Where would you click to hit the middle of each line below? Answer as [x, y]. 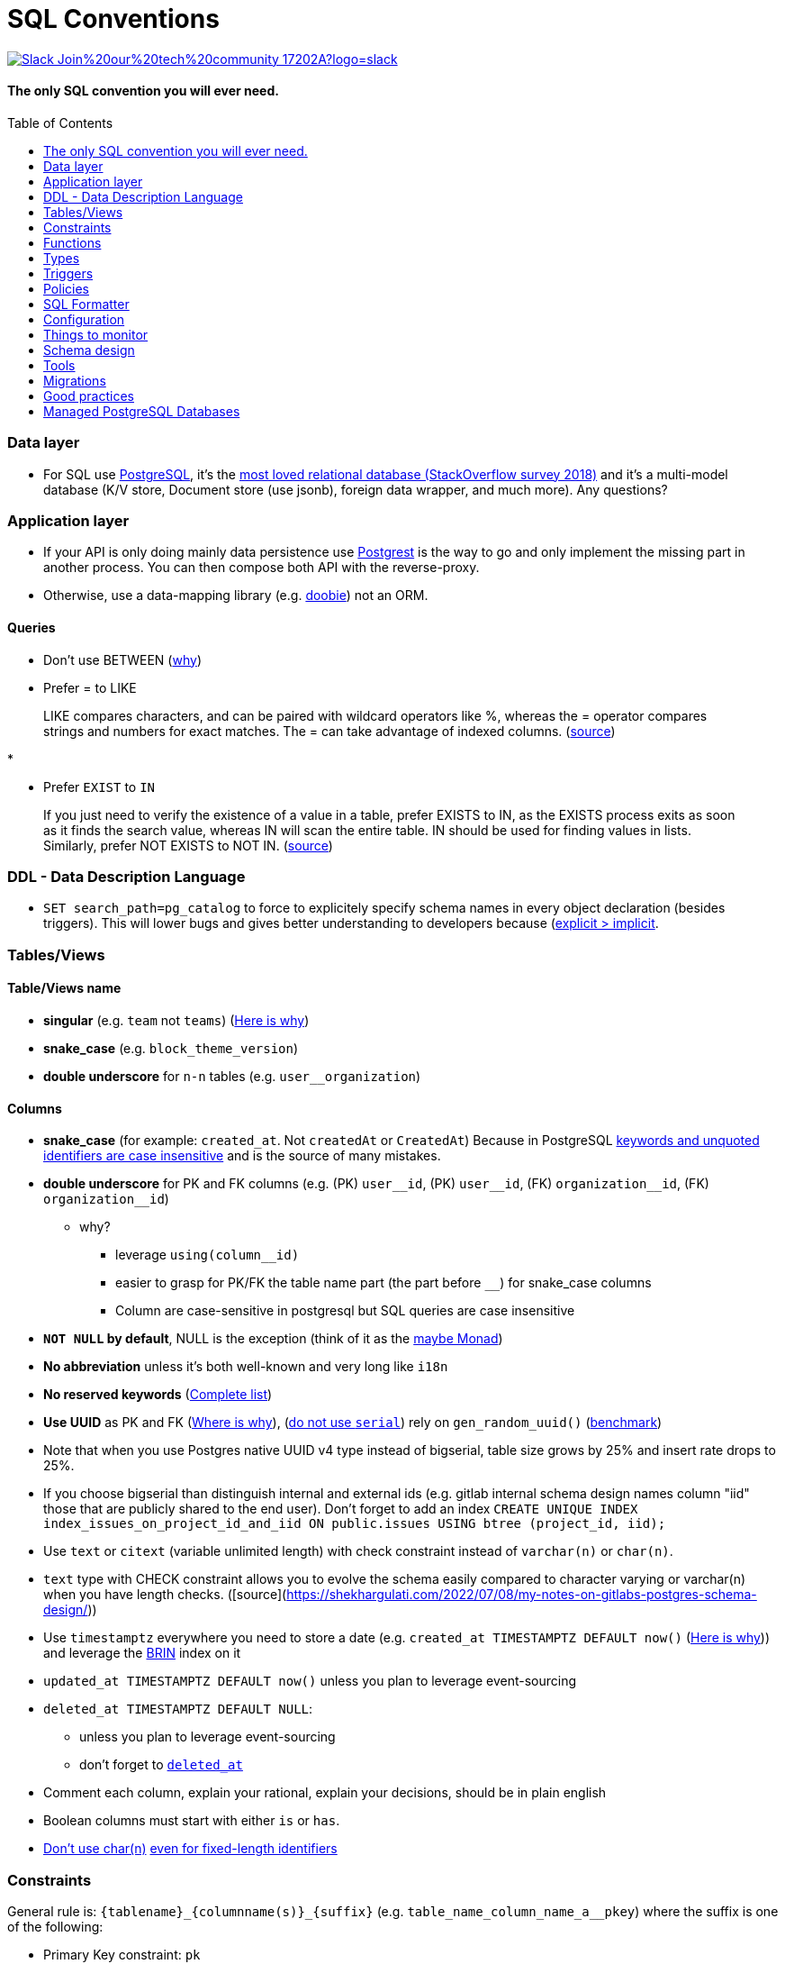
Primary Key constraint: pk [122, 1955]
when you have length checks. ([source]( [165, 1595]
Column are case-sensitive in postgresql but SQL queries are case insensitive [345, 1311]
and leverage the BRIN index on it [142, 1653]
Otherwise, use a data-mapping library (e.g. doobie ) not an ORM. [236, 596]
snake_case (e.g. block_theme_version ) [171, 1049]
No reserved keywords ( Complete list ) [158, 1395]
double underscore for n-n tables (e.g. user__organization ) [232, 1077]
